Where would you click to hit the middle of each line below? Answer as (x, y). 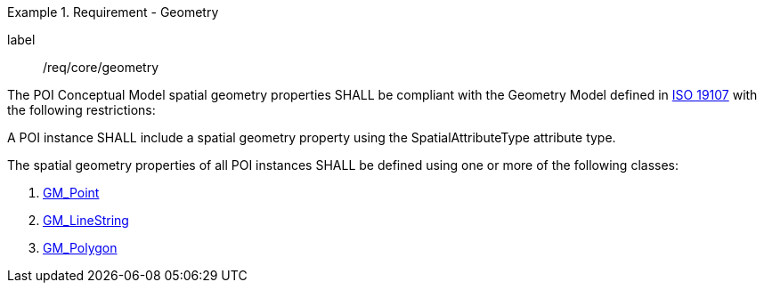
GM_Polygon (80, 248)
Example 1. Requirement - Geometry (113, 12)
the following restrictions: (81, 110)
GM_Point (71, 193)
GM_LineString (86, 220)
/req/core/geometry (101, 67)
